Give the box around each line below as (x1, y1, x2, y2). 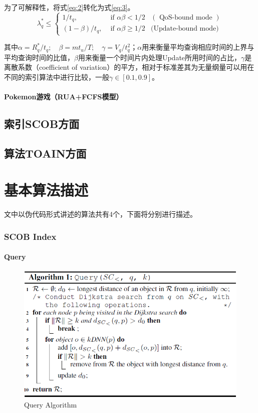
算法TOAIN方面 (4, 145, 87, 161)
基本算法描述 (4, 180, 89, 200)
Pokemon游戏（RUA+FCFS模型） (4, 91, 123, 101)
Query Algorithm (24, 399, 77, 409)
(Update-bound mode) (150, 25, 219, 33)
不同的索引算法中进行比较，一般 (4, 71, 109, 82)
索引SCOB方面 (4, 115, 80, 131)
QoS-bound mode (159, 14, 212, 21)
